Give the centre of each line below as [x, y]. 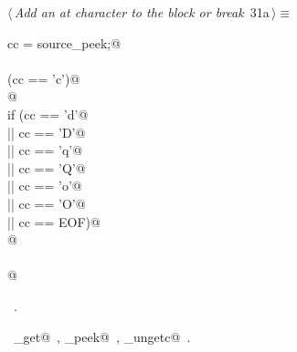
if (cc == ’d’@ [48, 114]
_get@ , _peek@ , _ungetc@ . [102, 336]
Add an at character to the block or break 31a [142, 12]
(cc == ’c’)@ [44, 78]
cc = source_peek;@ [64, 42]
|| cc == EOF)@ [54, 221]
